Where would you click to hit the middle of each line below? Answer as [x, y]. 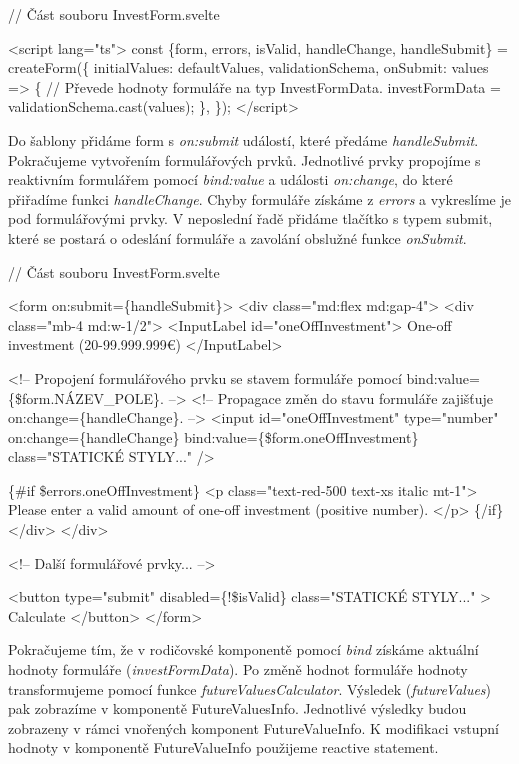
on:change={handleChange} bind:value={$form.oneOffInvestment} [213, 436]
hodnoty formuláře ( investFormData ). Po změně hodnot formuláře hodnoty [238, 669]
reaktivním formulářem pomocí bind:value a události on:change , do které [230, 179]
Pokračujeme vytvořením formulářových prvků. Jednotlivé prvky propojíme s [244, 159]
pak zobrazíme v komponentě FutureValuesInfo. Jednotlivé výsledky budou [237, 708]
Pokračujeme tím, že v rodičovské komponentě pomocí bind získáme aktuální [243, 649]
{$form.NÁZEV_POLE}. [86, 397]
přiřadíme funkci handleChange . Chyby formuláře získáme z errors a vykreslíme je [259, 198]
